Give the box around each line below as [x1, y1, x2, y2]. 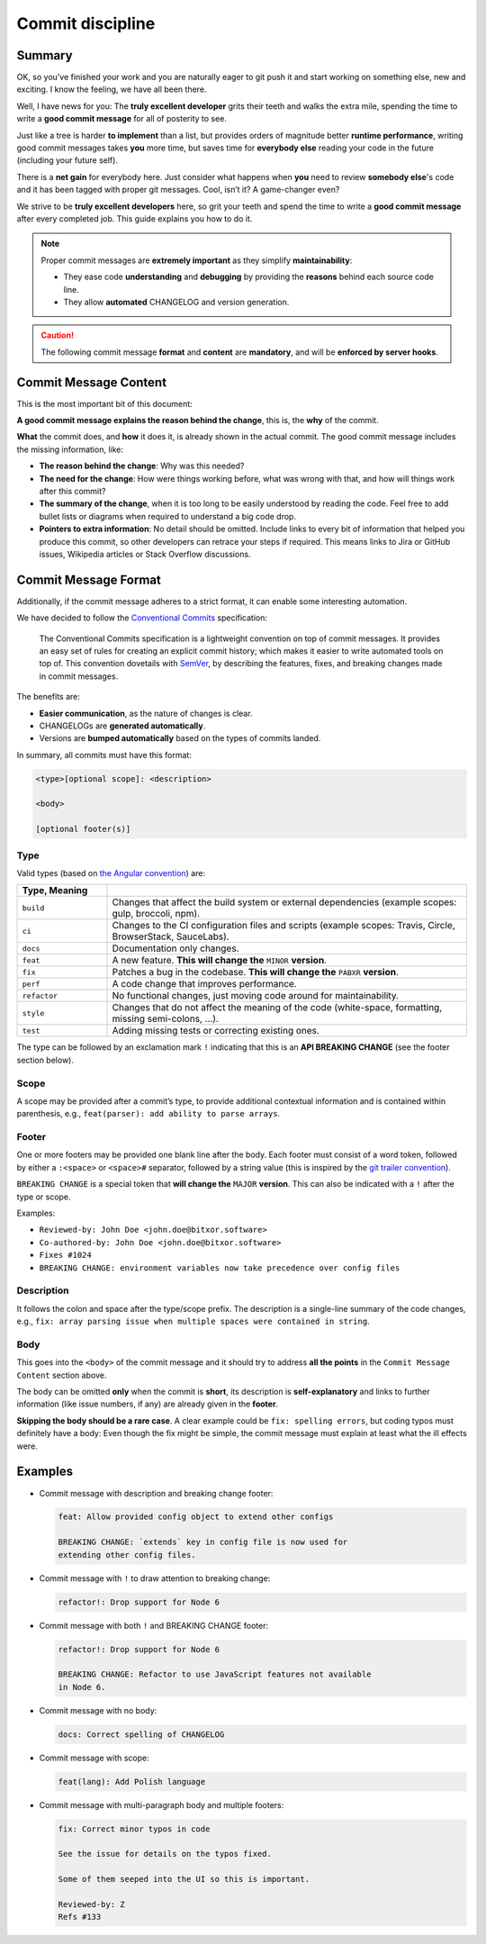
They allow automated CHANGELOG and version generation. [63, 296, 290, 307]
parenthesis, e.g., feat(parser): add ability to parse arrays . [16, 1108, 281, 1119]
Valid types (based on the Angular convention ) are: [16, 868, 206, 878]
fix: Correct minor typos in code [58, 1823, 211, 1834]
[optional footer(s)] [35, 824, 131, 835]
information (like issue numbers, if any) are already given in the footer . [16, 1398, 279, 1409]
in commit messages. [39, 671, 119, 682]
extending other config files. [58, 1550, 197, 1560]
